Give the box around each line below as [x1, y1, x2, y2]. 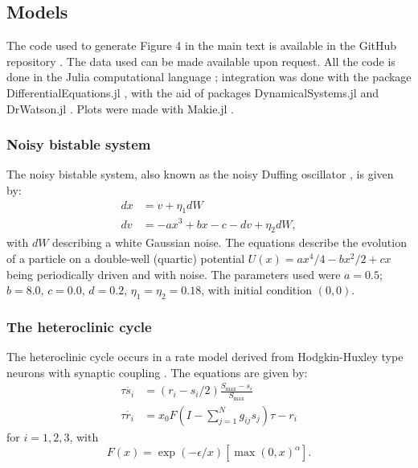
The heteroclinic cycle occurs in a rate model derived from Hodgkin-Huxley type [6, 348, 404, 365]
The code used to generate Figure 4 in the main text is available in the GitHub [6, 37, 397, 54]
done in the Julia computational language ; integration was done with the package [6, 68, 412, 85]
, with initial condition [201, 281, 312, 298]
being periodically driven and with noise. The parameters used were [6, 265, 341, 282]
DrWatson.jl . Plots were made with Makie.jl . [6, 100, 234, 117]
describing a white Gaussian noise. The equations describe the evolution [52, 234, 407, 251]
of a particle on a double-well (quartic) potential [6, 249, 245, 266]
